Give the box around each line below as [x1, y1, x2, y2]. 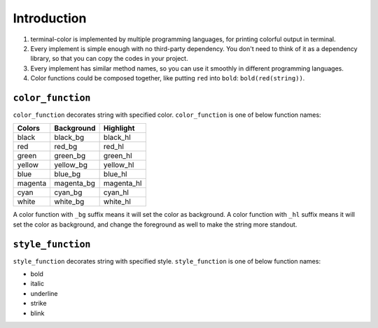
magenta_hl [103, 178, 142, 188]
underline [30, 289, 58, 297]
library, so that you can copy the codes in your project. [30, 55, 188, 63]
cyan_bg [54, 187, 83, 197]
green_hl [103, 151, 132, 161]
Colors [17, 123, 41, 133]
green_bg [54, 151, 86, 161]
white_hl [103, 197, 131, 206]
